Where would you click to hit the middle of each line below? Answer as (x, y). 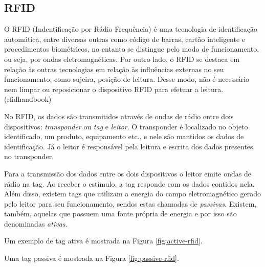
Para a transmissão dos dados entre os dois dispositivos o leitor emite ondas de (128, 173)
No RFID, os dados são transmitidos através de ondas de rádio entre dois (119, 116)
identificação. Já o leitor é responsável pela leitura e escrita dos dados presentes (129, 146)
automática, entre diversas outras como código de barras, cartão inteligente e (125, 39)
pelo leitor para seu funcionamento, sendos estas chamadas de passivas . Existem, (130, 203)
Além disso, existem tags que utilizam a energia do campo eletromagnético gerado (133, 194)
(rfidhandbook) (28, 99)
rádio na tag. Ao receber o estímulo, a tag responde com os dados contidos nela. (129, 183)
